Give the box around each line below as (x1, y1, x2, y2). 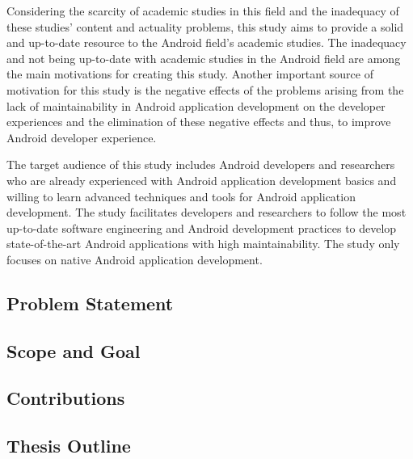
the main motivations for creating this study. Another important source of (6, 65, 373, 82)
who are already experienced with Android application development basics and (6, 171, 397, 188)
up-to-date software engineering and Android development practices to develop (6, 219, 397, 236)
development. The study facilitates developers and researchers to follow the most (6, 204, 407, 221)
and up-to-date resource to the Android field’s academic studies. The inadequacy (6, 34, 407, 51)
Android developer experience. (6, 128, 157, 145)
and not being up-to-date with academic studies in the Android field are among (6, 49, 401, 66)
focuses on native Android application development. (6, 251, 263, 267)
